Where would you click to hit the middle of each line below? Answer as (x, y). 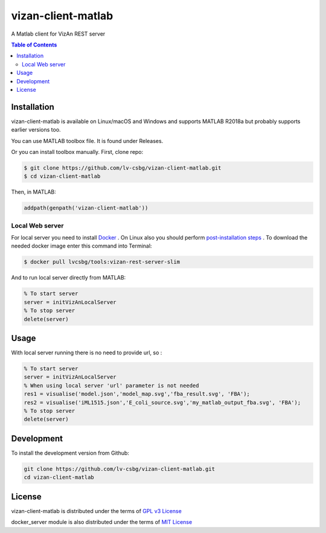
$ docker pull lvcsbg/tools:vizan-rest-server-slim (102, 262)
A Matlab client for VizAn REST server (58, 34)
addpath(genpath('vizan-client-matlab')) (86, 208)
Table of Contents (34, 45)
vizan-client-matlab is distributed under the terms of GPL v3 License (97, 511)
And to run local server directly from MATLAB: (69, 278)
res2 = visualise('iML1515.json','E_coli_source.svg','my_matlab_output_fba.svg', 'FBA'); (162, 402)
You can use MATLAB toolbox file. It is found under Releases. (87, 141)
